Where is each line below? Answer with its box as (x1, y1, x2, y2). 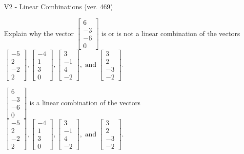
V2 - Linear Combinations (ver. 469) (4, 1, 113, 11)
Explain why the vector (4, 28, 74, 38)
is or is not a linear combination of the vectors (102, 28, 240, 38)
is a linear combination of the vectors (29, 97, 141, 107)
